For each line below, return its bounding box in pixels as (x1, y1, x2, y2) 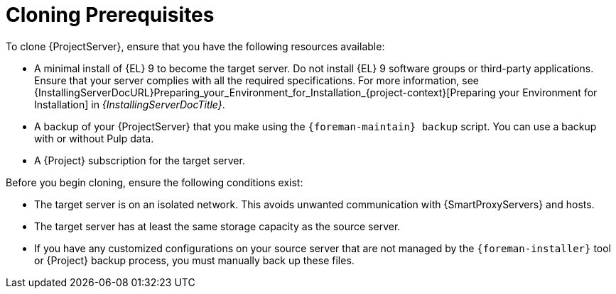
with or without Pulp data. (34, 132, 154, 145)
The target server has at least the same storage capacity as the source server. (34, 220, 401, 232)
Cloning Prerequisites (6, 3, 215, 27)
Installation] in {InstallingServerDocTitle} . (34, 98, 225, 111)
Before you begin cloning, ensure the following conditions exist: (6, 176, 303, 188)
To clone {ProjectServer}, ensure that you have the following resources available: (6, 40, 385, 52)
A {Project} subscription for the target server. (34, 154, 245, 166)
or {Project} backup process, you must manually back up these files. (34, 254, 355, 266)
